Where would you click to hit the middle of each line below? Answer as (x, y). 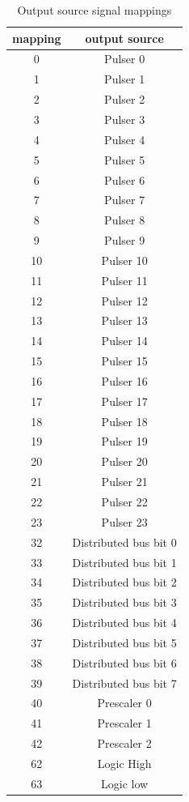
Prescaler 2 (124, 743)
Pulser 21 (124, 482)
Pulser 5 (125, 159)
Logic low (125, 783)
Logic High (124, 763)
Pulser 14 (124, 341)
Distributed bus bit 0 (124, 542)
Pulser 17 (124, 401)
